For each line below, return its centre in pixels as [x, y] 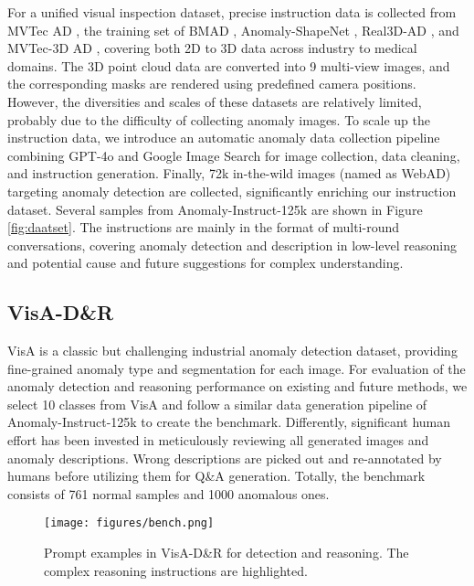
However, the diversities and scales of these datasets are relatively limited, [215, 101]
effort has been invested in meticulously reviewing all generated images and [218, 440]
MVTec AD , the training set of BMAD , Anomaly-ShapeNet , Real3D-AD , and [233, 30]
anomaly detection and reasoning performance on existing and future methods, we [237, 386]
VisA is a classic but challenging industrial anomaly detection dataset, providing [232, 351]
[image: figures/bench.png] [129, 523]
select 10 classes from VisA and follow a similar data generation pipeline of [217, 404]
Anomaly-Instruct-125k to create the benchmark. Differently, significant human [229, 422]
